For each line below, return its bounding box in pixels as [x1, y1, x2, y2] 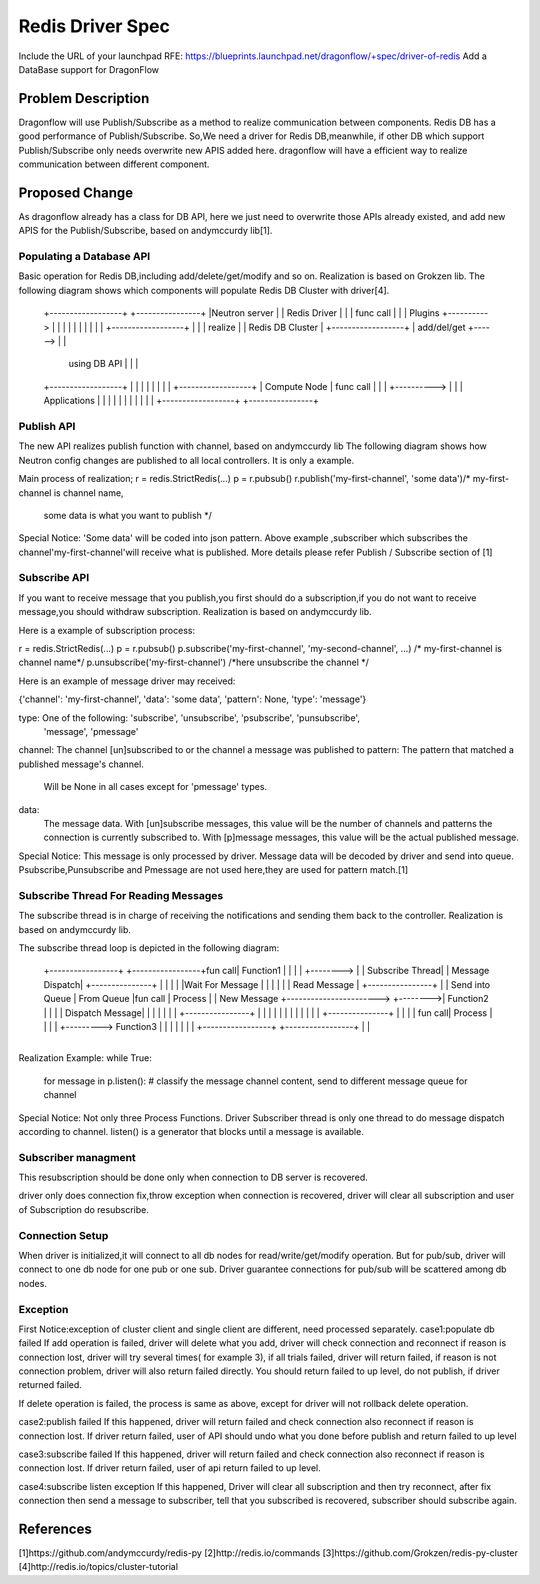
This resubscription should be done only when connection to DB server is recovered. [18, 1171, 369, 1184]
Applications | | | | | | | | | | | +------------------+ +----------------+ [43, 395, 319, 407]
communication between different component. [18, 158, 210, 170]
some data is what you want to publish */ [43, 509, 212, 521]
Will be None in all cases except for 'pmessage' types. [43, 781, 268, 793]
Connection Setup [18, 1228, 109, 1242]
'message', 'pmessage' [43, 725, 139, 737]
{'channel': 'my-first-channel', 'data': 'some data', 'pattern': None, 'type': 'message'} [18, 693, 367, 705]
